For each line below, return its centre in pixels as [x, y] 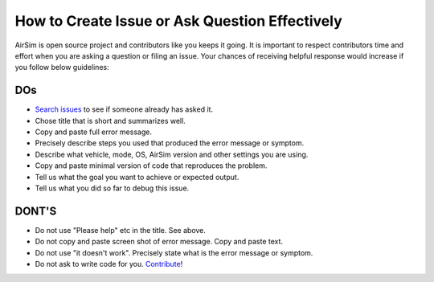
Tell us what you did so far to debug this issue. [112, 188]
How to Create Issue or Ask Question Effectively [179, 21]
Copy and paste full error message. [94, 132]
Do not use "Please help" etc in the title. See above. [121, 230]
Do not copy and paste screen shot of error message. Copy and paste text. [159, 242]
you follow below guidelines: [62, 67]
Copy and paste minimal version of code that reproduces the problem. [151, 166]
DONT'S [36, 211]
